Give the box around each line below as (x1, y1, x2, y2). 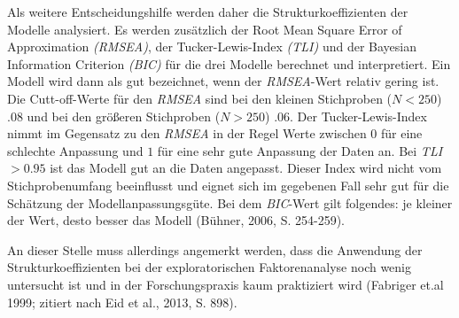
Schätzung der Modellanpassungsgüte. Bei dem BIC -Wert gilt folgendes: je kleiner (7, 193, 453, 212)
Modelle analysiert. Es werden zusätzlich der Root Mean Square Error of (7, 19, 402, 38)
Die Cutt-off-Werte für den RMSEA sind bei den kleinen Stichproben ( (7, 89, 393, 107)
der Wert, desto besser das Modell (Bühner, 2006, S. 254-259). (7, 211, 345, 229)
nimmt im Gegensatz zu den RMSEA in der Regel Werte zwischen (7, 124, 367, 143)
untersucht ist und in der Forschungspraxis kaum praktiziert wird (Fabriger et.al (7, 275, 444, 293)
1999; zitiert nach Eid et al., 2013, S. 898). (7, 292, 237, 311)
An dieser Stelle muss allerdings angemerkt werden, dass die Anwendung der (7, 240, 423, 259)
